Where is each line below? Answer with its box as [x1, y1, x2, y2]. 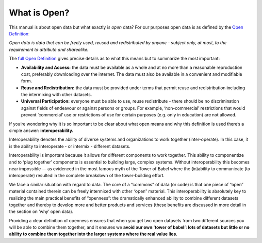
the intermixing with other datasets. [21, 92, 92, 97]
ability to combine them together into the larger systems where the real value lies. [9, 231, 178, 237]
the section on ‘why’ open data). [9, 209, 74, 214]
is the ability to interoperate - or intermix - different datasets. [9, 143, 131, 149]
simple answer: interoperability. [9, 128, 74, 133]
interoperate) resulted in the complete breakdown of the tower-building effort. [9, 173, 165, 178]
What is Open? [9, 7, 70, 18]
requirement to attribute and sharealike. [9, 47, 89, 52]
